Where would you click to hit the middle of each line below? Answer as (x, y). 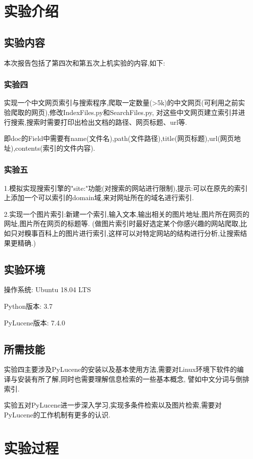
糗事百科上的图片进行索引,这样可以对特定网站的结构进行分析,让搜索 (132, 233)
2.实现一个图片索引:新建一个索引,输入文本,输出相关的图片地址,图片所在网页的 (127, 214)
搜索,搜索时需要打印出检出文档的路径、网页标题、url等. (99, 122)
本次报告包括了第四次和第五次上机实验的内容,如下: (84, 62)
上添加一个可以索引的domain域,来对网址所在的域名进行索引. (99, 197)
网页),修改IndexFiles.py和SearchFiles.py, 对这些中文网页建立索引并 (135, 112)
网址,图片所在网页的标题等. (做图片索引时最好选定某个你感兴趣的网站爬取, (122, 223)
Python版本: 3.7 (28, 306)
